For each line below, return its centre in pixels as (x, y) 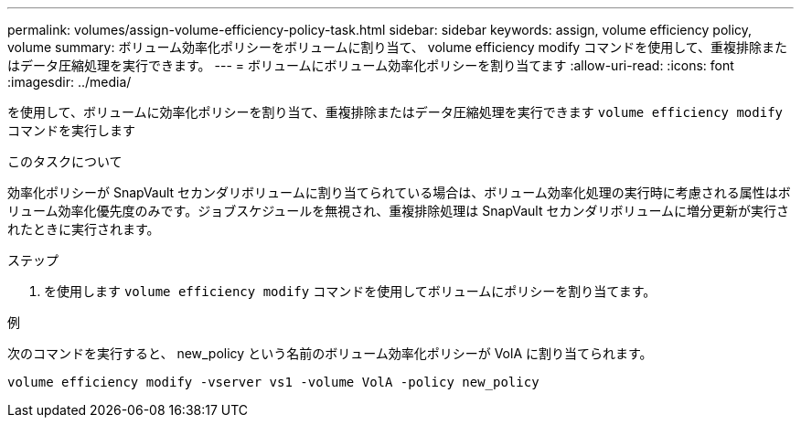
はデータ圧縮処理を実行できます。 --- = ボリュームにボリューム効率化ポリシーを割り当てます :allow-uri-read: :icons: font (371, 65)
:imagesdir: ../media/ (69, 82)
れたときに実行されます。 (84, 229)
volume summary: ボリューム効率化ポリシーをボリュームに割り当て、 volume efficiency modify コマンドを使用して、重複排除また (398, 47)
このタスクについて (65, 161)
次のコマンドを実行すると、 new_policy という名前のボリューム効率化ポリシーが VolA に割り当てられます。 (330, 353)
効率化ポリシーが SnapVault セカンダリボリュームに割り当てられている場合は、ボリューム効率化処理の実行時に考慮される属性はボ (399, 192)
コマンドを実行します (71, 130)
